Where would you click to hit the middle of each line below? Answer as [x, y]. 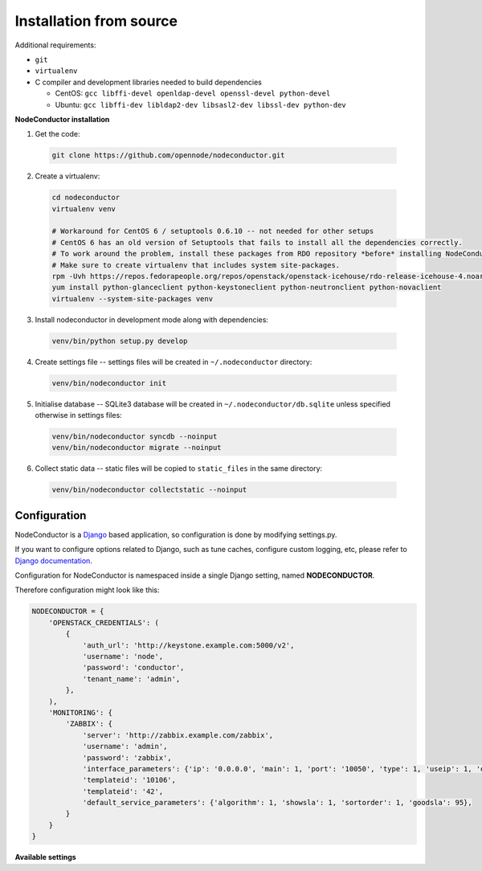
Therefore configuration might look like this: [87, 590]
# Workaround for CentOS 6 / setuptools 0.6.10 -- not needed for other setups [213, 231]
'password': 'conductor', [133, 668]
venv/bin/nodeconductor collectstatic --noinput [149, 490]
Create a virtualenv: [67, 176]
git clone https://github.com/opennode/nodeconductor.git [168, 155]
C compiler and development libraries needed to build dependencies [149, 82]
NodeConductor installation [62, 119]
